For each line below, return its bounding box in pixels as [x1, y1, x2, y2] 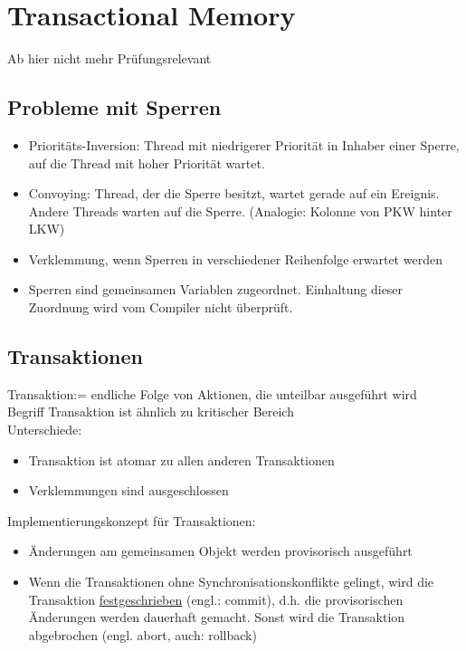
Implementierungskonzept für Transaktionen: [7, 511, 256, 530]
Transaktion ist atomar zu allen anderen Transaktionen [28, 450, 335, 469]
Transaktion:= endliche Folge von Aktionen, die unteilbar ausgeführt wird [7, 384, 417, 403]
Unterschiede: [7, 420, 82, 439]
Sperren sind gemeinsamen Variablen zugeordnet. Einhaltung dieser [28, 280, 404, 299]
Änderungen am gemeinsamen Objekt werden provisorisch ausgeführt [28, 541, 413, 560]
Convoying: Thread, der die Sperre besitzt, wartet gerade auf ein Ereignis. [28, 184, 440, 203]
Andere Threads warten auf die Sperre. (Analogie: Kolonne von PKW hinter [28, 201, 452, 220]
